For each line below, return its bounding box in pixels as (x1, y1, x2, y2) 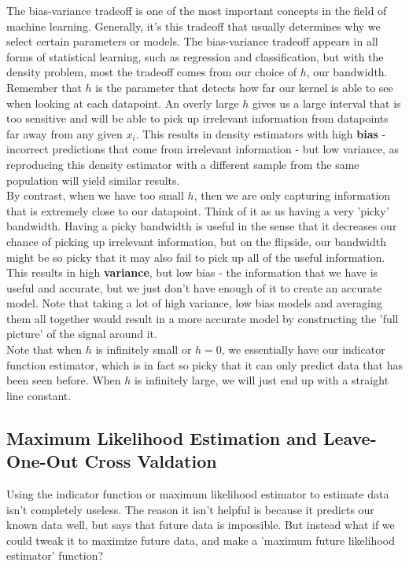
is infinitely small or (95, 341, 192, 358)
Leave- (322, 425, 377, 450)
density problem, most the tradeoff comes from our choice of (6, 64, 297, 80)
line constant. (6, 387, 72, 403)
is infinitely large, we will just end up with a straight (134, 372, 389, 388)
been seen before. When (6, 372, 121, 388)
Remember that (6, 79, 82, 95)
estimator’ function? (6, 547, 104, 564)
